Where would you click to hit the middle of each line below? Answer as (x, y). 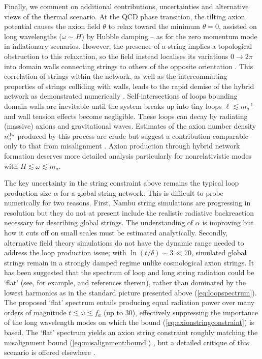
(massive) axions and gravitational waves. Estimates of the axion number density (130, 126)
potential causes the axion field (52, 26)
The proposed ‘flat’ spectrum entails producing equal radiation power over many (129, 302)
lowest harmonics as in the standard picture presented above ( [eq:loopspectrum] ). (130, 292)
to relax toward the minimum (154, 26)
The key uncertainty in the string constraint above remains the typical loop (122, 183)
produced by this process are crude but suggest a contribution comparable (133, 136)
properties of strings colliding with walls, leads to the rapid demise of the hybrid (129, 86)
